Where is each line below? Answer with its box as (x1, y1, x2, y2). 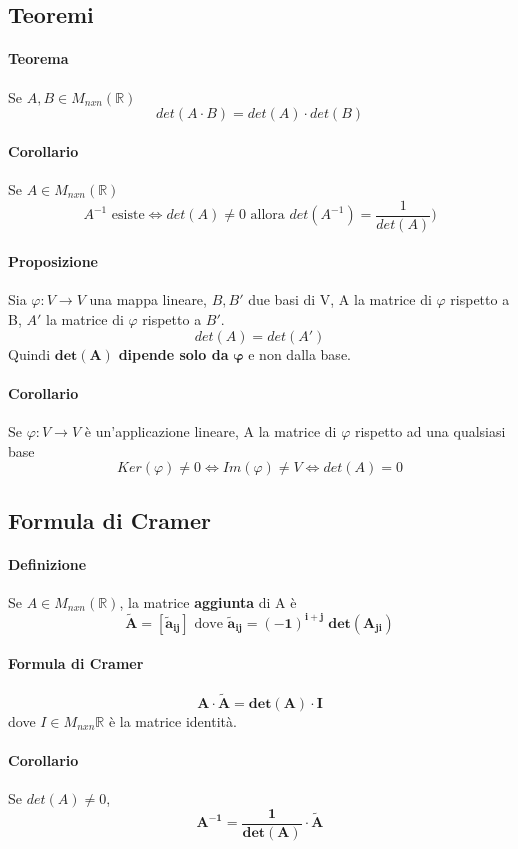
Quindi (8, 343, 51, 364)
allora (250, 208, 285, 223)
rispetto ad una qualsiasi (354, 421, 506, 441)
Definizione (8, 553, 87, 574)
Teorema (8, 48, 69, 69)
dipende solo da (118, 343, 229, 364)
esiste (111, 208, 145, 223)
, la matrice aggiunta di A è (119, 591, 297, 612)
